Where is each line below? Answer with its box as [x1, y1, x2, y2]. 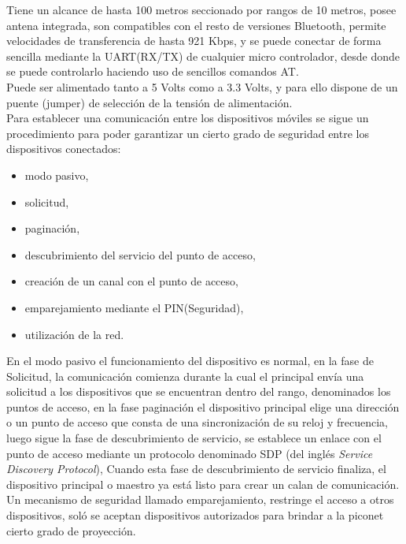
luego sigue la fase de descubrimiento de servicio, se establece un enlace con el [6, 430, 382, 446]
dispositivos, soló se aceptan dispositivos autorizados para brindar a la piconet [6, 507, 384, 524]
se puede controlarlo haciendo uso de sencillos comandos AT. [6, 63, 299, 80]
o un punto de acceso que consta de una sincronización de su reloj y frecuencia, [6, 414, 388, 430]
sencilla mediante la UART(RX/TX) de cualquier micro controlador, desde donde [6, 47, 400, 64]
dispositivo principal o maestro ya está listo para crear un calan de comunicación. [6, 475, 400, 492]
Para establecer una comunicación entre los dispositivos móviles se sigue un [6, 110, 369, 126]
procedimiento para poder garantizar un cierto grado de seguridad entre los [6, 125, 369, 141]
